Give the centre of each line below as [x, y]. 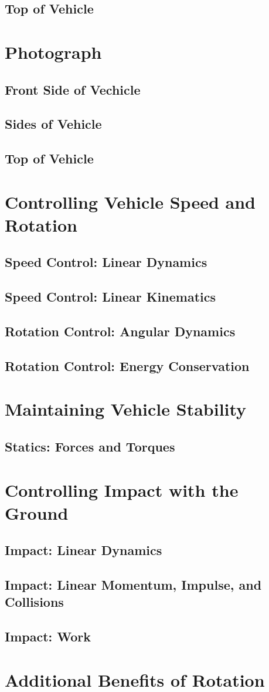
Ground [37, 512]
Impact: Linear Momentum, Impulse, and [133, 585]
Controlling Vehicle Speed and [130, 201]
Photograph [53, 51]
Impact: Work [48, 636]
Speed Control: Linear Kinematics [110, 297]
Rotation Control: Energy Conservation [127, 365]
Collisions [34, 602]
